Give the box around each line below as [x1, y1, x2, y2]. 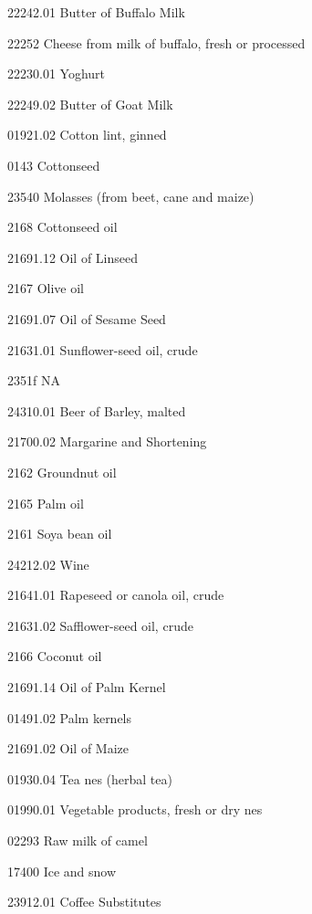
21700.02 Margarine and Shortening [7, 432, 207, 451]
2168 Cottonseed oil [7, 217, 118, 236]
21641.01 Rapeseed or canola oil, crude [7, 585, 224, 604]
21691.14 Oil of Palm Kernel [7, 678, 166, 697]
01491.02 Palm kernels [7, 708, 132, 727]
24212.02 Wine [7, 554, 89, 573]
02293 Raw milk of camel [7, 831, 148, 850]
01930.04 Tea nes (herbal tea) [7, 769, 172, 788]
